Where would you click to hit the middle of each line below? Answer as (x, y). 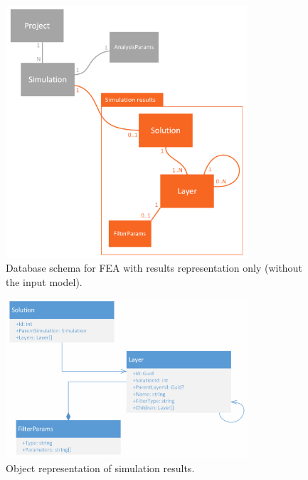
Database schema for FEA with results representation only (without (154, 267)
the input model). (44, 281)
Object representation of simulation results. (100, 468)
